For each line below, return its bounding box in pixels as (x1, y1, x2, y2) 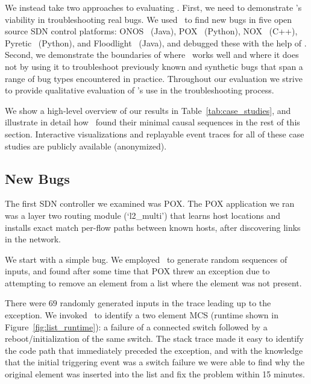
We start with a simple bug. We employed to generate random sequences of (5, 253, 287, 265)
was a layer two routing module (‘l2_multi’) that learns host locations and (5, 209, 280, 221)
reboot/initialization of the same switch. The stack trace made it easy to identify (5, 332, 304, 345)
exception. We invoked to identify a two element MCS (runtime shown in (5, 309, 278, 321)
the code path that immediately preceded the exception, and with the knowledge (5, 344, 303, 356)
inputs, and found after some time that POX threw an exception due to (5, 265, 270, 277)
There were (5, 297, 46, 309)
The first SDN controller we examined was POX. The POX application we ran (5, 197, 295, 210)
